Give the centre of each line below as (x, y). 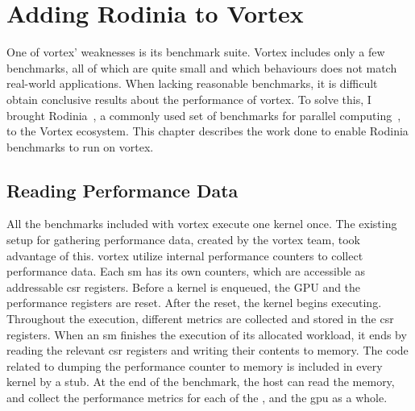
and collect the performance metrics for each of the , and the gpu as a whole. (197, 398)
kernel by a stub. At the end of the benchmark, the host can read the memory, (201, 382)
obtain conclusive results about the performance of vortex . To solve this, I (189, 99)
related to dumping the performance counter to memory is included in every (195, 365)
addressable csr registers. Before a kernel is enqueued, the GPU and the (184, 286)
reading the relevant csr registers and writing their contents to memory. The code (207, 350)
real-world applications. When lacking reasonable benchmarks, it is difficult (192, 83)
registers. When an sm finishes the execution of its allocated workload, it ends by (207, 334)
